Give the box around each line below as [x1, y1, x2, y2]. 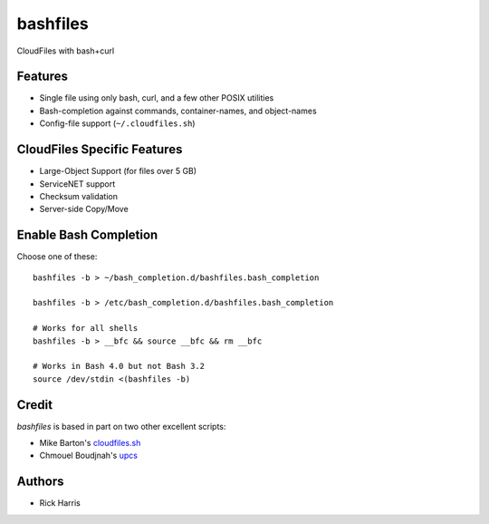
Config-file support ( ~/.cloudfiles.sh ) [39, 118, 196, 129]
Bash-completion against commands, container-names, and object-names [39, 105, 317, 116]
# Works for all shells [33, 323, 139, 334]
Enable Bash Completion [16, 228, 158, 243]
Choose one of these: [16, 251, 98, 262]
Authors [16, 474, 64, 490]
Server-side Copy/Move [39, 204, 129, 215]
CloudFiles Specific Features [16, 141, 183, 158]
